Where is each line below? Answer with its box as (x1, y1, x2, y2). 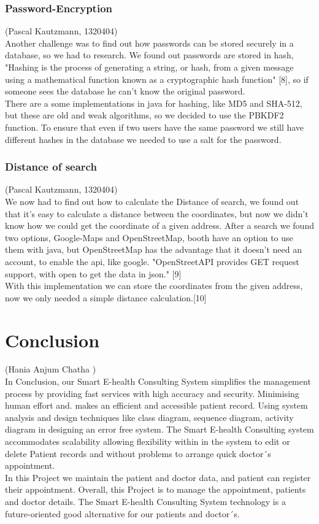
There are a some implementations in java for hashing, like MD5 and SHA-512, (5, 96, 302, 109)
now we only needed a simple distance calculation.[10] (5, 291, 207, 304)
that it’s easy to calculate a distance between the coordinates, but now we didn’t (5, 207, 309, 220)
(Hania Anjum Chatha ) (5, 363, 96, 376)
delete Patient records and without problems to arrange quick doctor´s (5, 447, 271, 460)
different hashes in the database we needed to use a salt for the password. (5, 133, 282, 145)
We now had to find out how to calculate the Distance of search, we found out (5, 195, 299, 207)
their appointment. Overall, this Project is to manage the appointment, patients (5, 483, 306, 496)
